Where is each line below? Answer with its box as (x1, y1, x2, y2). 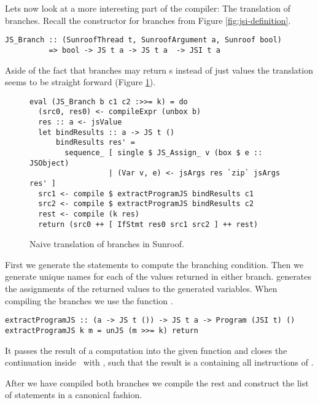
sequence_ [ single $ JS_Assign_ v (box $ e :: (64, 148, 263, 157)
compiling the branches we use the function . (5, 294, 173, 307)
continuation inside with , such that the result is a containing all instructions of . (5, 356, 314, 369)
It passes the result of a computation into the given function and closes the (5, 344, 287, 356)
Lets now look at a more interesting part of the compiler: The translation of (5, 2, 290, 14)
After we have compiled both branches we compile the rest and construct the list (5, 376, 309, 389)
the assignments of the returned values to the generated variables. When (5, 282, 277, 294)
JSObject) (29, 158, 69, 167)
